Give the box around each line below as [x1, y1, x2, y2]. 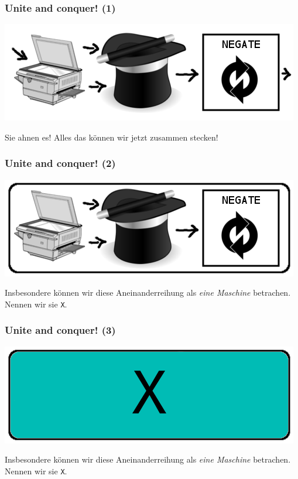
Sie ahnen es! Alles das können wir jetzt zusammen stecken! [5, 131, 218, 143]
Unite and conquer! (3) [5, 323, 116, 337]
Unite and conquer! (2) [5, 156, 116, 170]
